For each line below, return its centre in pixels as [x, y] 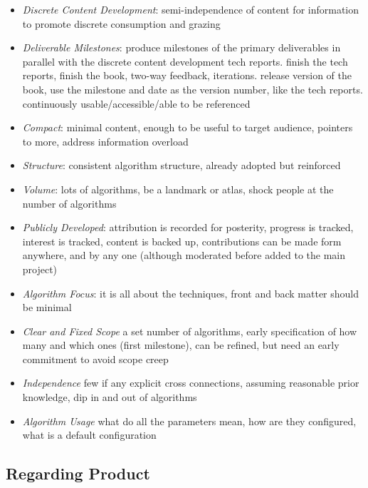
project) [40, 269]
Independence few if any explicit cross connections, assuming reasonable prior [191, 383]
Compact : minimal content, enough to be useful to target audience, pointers [188, 127]
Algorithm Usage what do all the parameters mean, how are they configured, [189, 421]
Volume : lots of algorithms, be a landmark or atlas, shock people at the [178, 189]
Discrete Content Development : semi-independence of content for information [191, 9]
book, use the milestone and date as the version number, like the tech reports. [193, 89]
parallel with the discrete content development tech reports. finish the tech [185, 61]
